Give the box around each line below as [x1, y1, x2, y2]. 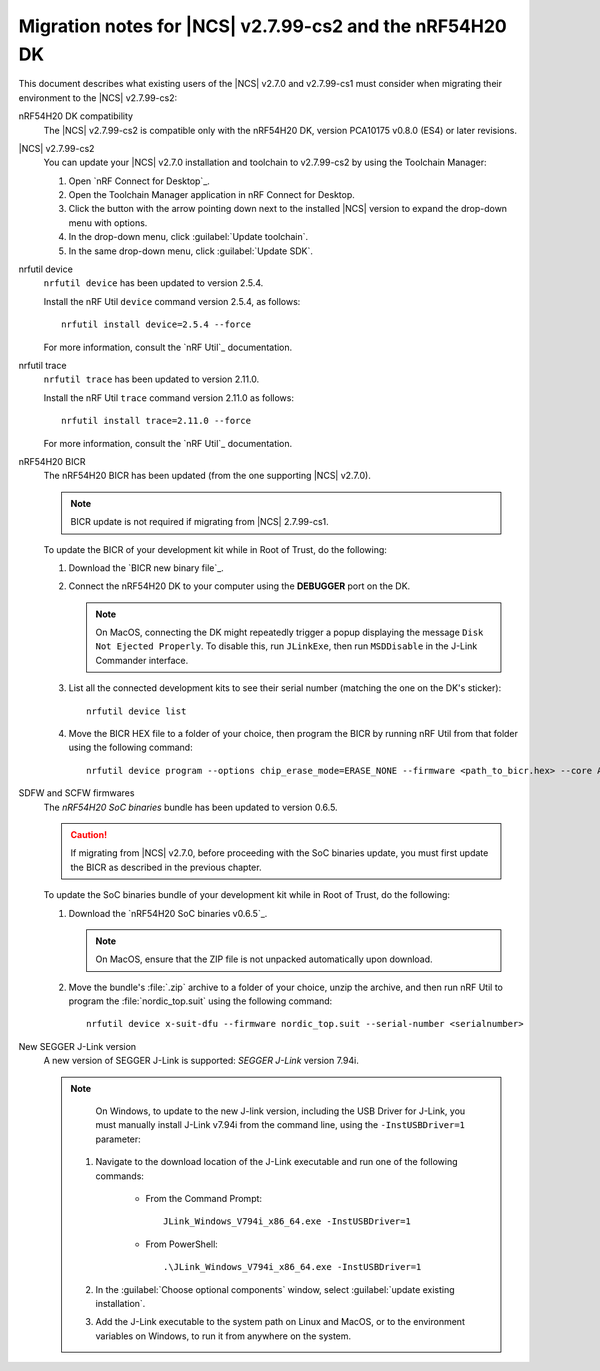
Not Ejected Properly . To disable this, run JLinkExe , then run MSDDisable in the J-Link [95, 640, 478, 652]
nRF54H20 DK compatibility [18, 110, 134, 122]
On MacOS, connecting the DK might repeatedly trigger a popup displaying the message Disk [95, 626, 484, 639]
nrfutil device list [86, 705, 187, 717]
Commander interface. [95, 654, 189, 666]
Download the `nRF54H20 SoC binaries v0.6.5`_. [68, 907, 268, 919]
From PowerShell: [145, 1238, 219, 1250]
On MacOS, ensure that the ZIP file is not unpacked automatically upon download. [95, 953, 434, 965]
